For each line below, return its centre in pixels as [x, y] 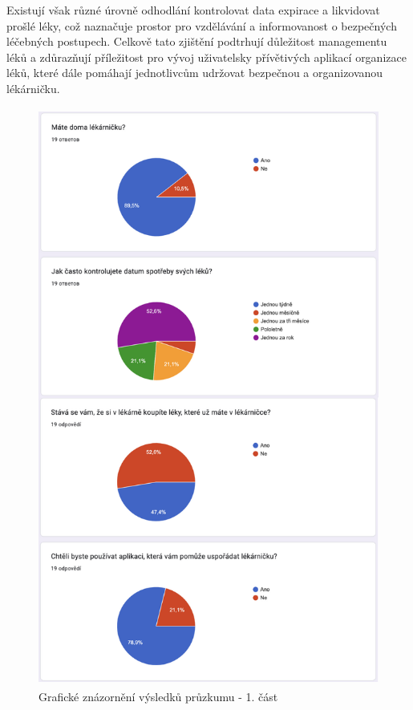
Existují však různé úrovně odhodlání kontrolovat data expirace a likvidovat [193, 10]
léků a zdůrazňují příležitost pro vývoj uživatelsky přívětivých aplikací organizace [206, 57]
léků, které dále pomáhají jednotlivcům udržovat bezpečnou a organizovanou [195, 73]
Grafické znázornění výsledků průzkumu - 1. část [158, 697]
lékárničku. [33, 88]
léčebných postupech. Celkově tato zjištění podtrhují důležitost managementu [197, 41]
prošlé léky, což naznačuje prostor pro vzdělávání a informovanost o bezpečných [202, 25]
